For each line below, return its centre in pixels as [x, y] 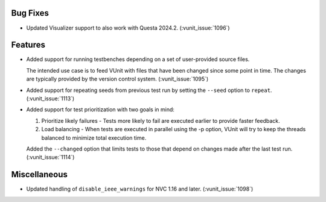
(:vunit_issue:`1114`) [50, 157]
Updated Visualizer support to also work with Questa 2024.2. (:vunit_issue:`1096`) [128, 28]
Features [28, 45]
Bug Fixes [30, 13]
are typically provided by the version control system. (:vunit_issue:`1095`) [117, 79]
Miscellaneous [39, 174]
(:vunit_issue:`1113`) [50, 98]
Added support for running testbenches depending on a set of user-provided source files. [138, 59]
